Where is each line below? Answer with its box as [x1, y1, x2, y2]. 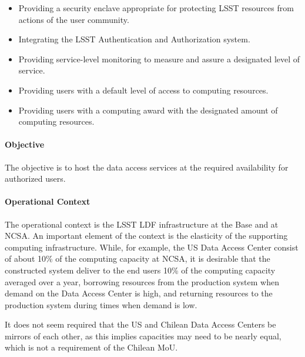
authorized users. [5, 172, 66, 185]
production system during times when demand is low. [5, 298, 197, 311]
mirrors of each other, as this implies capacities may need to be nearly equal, [5, 329, 281, 342]
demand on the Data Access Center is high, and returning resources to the [5, 287, 273, 299]
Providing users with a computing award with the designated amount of [18, 104, 278, 116]
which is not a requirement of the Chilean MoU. [5, 341, 178, 353]
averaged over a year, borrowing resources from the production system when [5, 275, 279, 288]
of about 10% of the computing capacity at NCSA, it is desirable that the [5, 252, 270, 265]
